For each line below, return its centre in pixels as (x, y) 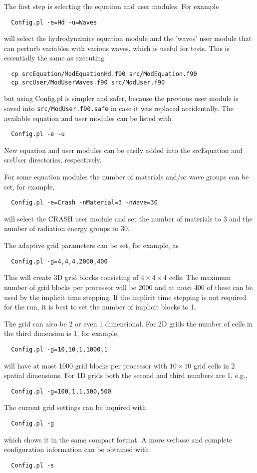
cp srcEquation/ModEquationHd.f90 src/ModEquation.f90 (104, 74)
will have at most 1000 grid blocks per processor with (86, 365)
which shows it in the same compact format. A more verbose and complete (118, 439)
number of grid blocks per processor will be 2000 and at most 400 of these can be (128, 287)
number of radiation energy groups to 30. (67, 228)
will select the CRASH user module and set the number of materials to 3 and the (128, 218)
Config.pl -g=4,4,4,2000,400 (59, 261)
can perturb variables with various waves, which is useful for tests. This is (117, 48)
